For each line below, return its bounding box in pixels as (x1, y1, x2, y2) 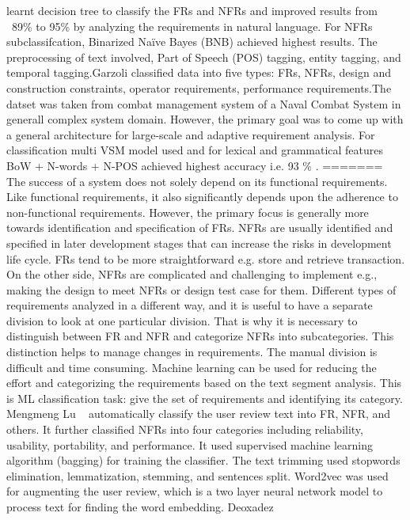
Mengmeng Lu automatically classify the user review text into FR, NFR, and (6, 405, 391, 422)
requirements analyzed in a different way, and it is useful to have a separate (6, 297, 373, 313)
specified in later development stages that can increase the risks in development (6, 234, 392, 251)
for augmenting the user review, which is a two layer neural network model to (6, 483, 383, 499)
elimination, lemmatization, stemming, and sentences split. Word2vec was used (6, 467, 389, 484)
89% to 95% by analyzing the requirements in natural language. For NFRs (11, 17, 373, 34)
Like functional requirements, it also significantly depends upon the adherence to (6, 188, 398, 205)
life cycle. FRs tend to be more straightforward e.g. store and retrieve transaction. (6, 250, 405, 267)
